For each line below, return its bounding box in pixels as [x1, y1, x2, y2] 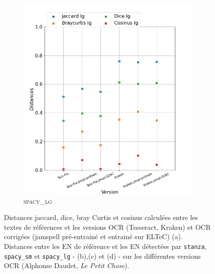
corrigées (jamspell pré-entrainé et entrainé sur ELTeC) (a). [4, 231, 183, 242]
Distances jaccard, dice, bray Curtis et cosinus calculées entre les [4, 212, 198, 222]
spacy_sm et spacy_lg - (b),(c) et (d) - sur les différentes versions [4, 250, 201, 261]
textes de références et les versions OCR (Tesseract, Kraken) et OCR [4, 221, 211, 232]
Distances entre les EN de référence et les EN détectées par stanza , [4, 241, 207, 251]
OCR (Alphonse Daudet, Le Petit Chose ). [4, 260, 129, 271]
